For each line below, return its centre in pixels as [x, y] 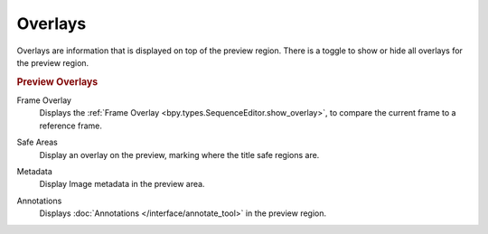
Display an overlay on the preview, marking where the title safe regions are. [179, 154]
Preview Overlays [57, 81]
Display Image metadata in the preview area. [122, 184]
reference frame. [71, 126]
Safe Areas [37, 142]
